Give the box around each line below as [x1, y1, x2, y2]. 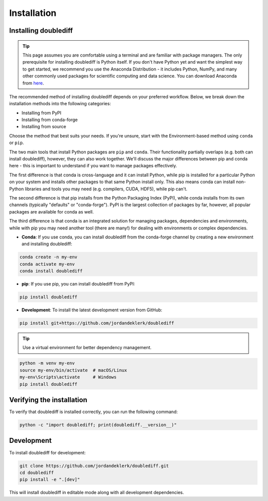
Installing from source [21, 124, 67, 130]
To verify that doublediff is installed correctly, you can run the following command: [9, 409, 178, 415]
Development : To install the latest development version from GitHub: [21, 307, 162, 313]
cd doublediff [19, 470, 54, 475]
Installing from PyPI [21, 110, 62, 116]
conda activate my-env [19, 261, 75, 267]
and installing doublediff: [21, 241, 72, 247]
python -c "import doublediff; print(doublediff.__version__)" [19, 422, 177, 428]
